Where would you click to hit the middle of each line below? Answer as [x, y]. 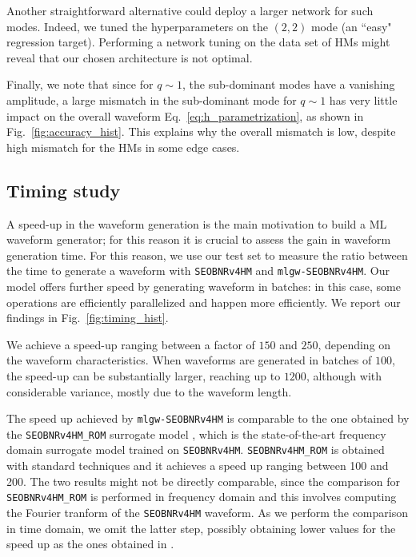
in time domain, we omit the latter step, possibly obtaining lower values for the [201, 528]
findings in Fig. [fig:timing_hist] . [88, 318]
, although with [344, 375]
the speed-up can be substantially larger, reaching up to [144, 375]
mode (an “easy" [351, 26]
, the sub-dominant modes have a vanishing [288, 84]
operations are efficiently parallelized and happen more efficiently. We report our [204, 302]
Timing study [64, 190]
